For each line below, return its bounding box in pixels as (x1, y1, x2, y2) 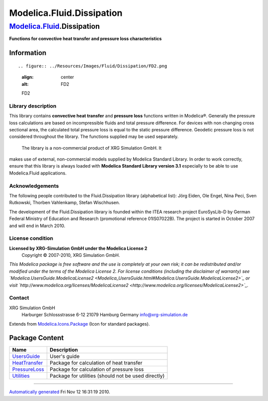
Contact (9, 294, 29, 301)
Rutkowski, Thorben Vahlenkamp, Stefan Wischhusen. (9, 200, 120, 206)
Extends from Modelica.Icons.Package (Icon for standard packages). (9, 321, 150, 327)
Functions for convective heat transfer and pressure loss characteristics (9, 36, 162, 42)
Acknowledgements (9, 182, 59, 189)
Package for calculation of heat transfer (50, 359, 142, 366)
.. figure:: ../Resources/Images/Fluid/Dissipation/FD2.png (18, 63, 167, 69)
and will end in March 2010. (9, 223, 66, 229)
